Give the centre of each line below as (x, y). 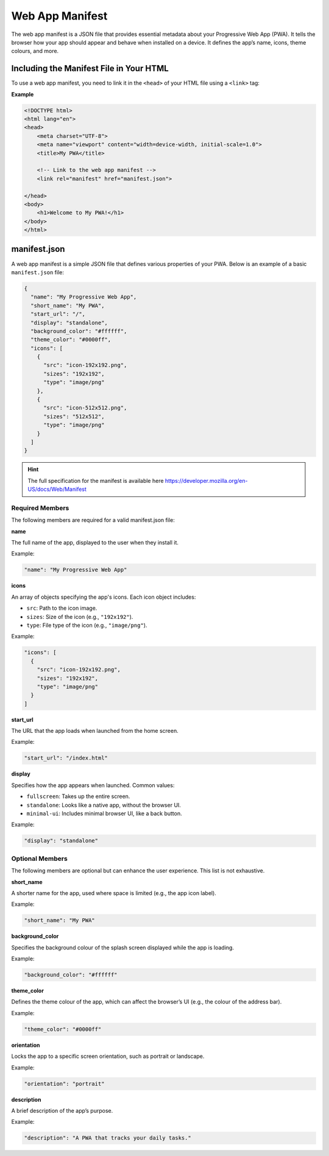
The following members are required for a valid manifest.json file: (93, 520)
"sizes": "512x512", (74, 416)
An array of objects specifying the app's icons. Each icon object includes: (104, 597)
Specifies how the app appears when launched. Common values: (93, 785)
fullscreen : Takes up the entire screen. (78, 796)
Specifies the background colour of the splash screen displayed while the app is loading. (123, 947)
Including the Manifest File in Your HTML (90, 69)
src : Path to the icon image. (62, 608)
